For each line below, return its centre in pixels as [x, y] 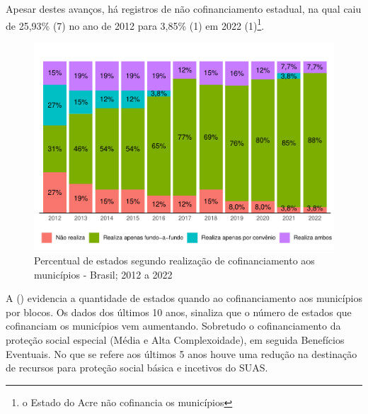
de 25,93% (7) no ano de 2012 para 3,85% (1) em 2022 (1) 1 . [135, 24]
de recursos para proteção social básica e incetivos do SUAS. [137, 368]
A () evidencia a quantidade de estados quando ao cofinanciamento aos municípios [184, 298]
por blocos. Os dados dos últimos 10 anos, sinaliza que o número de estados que [179, 312]
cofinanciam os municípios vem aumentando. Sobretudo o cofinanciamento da [173, 326]
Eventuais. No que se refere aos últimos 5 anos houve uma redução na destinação [182, 353]
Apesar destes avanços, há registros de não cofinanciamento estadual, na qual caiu [184, 9]
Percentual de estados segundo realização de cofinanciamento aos [174, 260]
